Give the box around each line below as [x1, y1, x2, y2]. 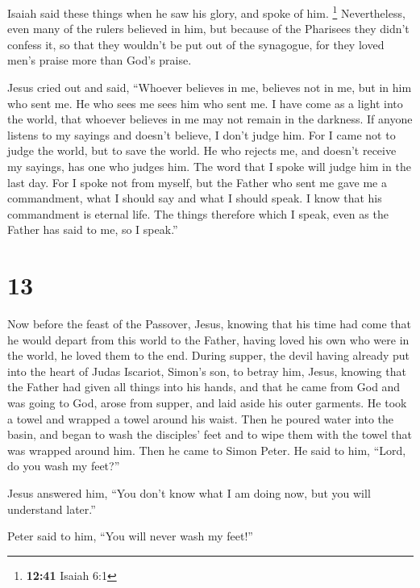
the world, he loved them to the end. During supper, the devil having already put [7, 347, 410, 364]
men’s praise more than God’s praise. [7, 52, 192, 69]
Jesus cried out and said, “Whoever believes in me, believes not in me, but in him [7, 79, 412, 96]
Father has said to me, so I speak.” [7, 221, 178, 238]
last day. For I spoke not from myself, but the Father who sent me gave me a [7, 173, 387, 190]
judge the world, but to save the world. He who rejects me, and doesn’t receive [7, 142, 397, 159]
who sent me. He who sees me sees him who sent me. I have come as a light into [7, 94, 403, 111]
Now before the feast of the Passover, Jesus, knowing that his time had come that [7, 315, 411, 332]
